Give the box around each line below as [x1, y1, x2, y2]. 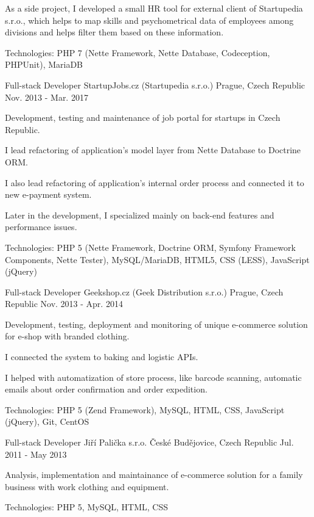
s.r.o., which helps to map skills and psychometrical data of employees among [5, 13, 294, 26]
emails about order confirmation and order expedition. [5, 383, 208, 396]
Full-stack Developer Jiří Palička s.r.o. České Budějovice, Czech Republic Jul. [5, 436, 294, 449]
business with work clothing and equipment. [5, 480, 169, 493]
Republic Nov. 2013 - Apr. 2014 [5, 297, 123, 310]
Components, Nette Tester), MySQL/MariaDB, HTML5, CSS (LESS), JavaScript [5, 253, 310, 266]
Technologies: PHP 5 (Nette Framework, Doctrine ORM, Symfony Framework [5, 240, 296, 253]
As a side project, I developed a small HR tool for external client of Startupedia [5, 2, 303, 14]
